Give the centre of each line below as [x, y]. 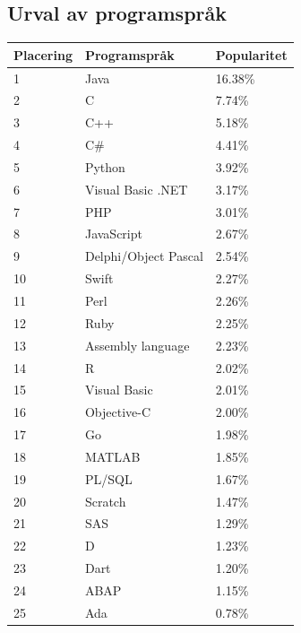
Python [105, 166]
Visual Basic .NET [136, 189]
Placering [43, 54]
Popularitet [251, 54]
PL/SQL [108, 478]
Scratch [105, 501]
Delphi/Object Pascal [144, 256]
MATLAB [112, 456]
